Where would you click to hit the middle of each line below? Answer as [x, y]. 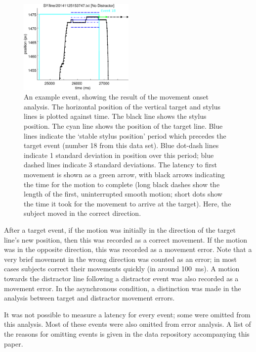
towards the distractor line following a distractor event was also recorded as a [121, 278]
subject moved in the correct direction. [83, 213]
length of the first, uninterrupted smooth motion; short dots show [123, 194]
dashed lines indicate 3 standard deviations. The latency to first [120, 165]
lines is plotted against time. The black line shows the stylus [115, 116]
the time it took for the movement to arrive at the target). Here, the [128, 203]
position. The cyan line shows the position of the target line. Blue [123, 126]
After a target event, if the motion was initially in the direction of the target [120, 230]
